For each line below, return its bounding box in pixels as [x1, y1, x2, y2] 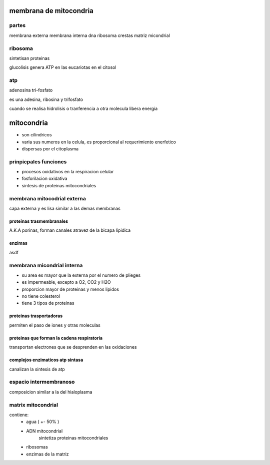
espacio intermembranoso [9, 379, 75, 386]
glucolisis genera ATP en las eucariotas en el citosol [9, 64, 116, 70]
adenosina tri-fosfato [9, 87, 53, 93]
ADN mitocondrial [26, 428, 63, 434]
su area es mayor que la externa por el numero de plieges [21, 272, 141, 278]
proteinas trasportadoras [9, 313, 63, 319]
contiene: [9, 412, 29, 418]
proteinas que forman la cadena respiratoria [9, 335, 102, 341]
